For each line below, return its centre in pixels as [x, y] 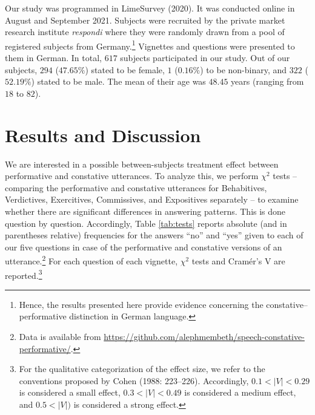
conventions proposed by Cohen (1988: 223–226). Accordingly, [134, 380]
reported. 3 [24, 274]
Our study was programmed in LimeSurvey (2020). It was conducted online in [150, 8]
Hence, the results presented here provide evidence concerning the [141, 304]
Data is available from [60, 336]
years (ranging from [267, 81]
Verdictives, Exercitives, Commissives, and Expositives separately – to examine [152, 199]
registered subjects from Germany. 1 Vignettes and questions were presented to [150, 45]
